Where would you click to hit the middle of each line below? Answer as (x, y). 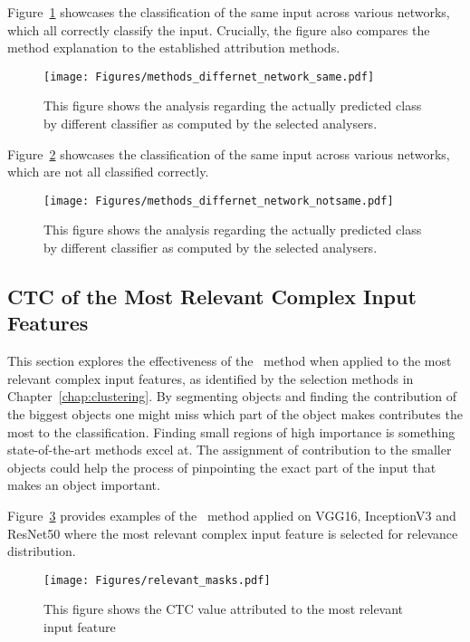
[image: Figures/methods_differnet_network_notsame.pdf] (219, 201)
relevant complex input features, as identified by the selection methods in (211, 378)
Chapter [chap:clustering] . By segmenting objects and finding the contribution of (232, 396)
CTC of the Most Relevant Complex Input (212, 297)
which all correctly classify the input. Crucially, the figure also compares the (219, 29)
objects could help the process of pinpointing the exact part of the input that (222, 467)
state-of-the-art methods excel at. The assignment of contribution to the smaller (230, 450)
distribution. (42, 551)
